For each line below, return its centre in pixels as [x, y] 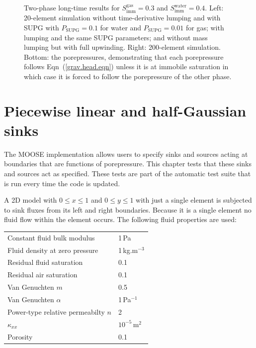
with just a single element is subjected [194, 200]
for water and [121, 28]
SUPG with [42, 28]
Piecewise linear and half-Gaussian [125, 110]
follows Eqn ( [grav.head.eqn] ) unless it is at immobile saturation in [126, 66]
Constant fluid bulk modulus [51, 237]
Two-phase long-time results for [72, 7]
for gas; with [205, 28]
